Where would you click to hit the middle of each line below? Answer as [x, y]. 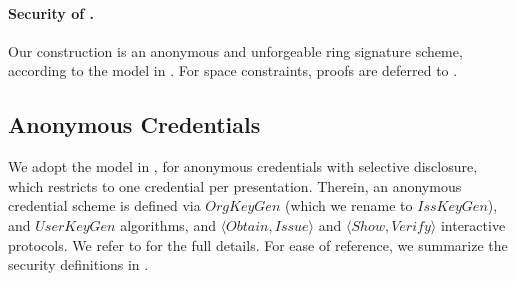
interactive [473, 224]
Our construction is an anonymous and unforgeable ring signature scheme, [235, 50]
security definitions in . [78, 264]
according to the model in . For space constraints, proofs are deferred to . [233, 70]
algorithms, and [168, 224]
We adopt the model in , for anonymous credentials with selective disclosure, [243, 166]
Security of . [51, 12]
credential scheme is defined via [104, 205]
